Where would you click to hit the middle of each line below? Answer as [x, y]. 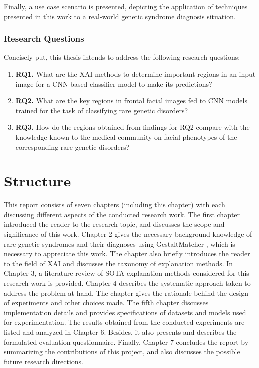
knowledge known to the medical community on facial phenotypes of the [126, 136]
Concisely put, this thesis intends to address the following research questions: [122, 57]
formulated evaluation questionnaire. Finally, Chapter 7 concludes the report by [126, 341]
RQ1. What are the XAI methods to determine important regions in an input [135, 74]
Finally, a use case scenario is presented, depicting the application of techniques [126, 6]
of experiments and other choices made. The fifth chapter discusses [106, 302]
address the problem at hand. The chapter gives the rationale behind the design [126, 292]
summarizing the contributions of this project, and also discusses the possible [122, 351]
